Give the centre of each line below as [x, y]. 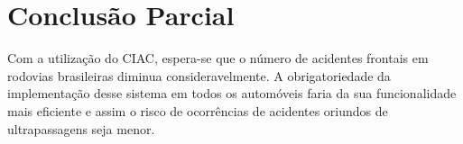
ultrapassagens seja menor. [81, 128]
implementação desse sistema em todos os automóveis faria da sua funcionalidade [232, 93]
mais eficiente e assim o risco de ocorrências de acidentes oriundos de [198, 110]
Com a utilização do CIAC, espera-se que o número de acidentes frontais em [218, 58]
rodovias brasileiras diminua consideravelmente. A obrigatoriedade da [199, 75]
